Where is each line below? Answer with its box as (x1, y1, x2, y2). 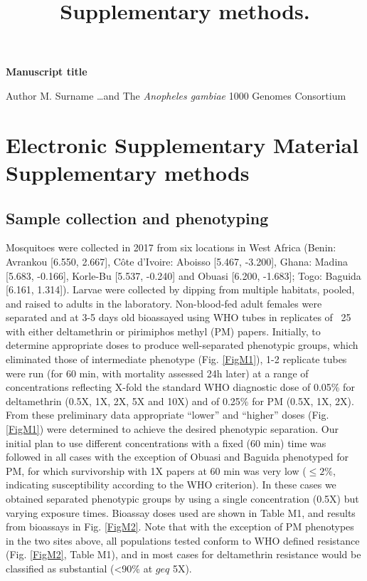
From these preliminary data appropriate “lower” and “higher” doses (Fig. (6, 407, 329, 422)
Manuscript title (6, 64, 87, 79)
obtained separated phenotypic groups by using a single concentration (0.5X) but (6, 491, 359, 506)
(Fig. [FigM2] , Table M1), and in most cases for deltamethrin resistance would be (6, 547, 361, 562)
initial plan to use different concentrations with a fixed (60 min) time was (6, 435, 326, 450)
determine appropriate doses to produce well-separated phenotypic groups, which (6, 337, 358, 352)
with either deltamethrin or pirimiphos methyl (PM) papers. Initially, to (6, 323, 321, 338)
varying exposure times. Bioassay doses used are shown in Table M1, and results (6, 505, 356, 520)
